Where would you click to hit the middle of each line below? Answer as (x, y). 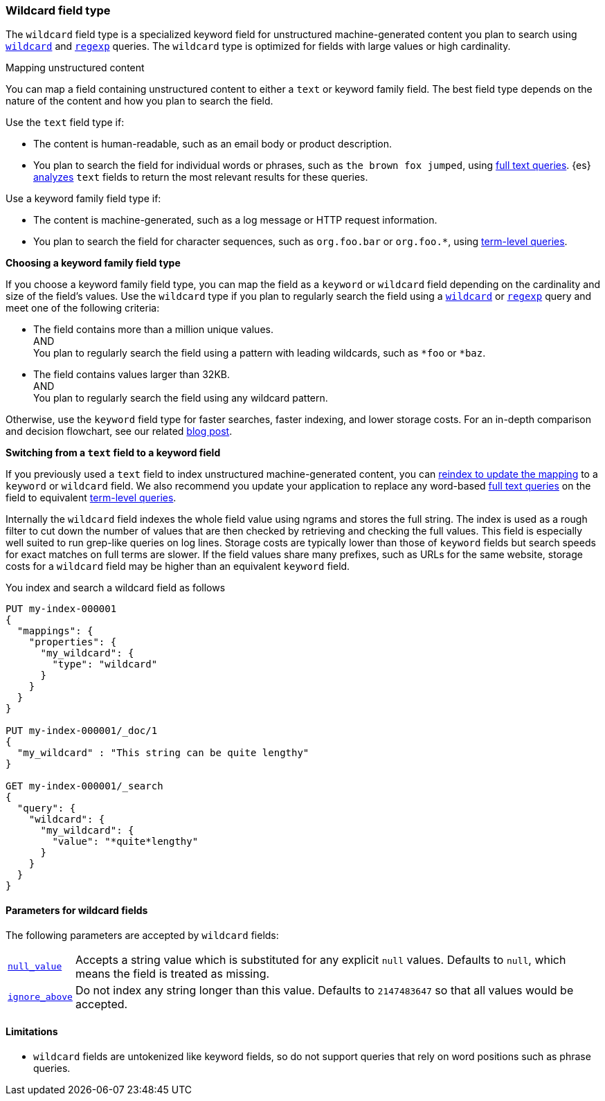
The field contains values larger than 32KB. (132, 375)
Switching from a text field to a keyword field (113, 453)
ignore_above (40, 997)
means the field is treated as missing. (172, 973)
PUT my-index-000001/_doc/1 (82, 731)
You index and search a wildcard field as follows (116, 588)
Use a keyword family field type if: (83, 199)
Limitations (32, 1032)
